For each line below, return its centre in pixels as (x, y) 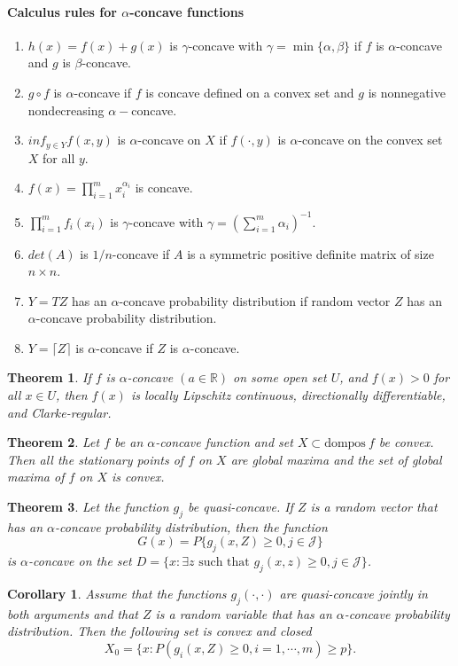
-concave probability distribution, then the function (191, 526)
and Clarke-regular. (59, 412)
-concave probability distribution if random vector (255, 300)
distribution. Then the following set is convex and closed (159, 631)
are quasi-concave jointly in (353, 594)
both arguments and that (73, 613)
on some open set (280, 377)
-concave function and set (224, 442)
